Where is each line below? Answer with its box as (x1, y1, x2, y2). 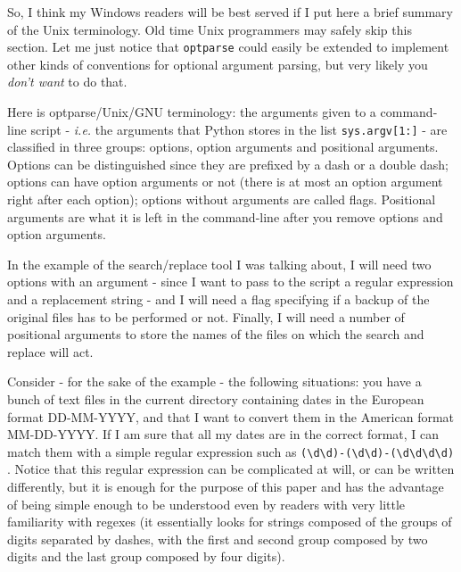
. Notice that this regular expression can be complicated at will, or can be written (7, 460, 455, 478)
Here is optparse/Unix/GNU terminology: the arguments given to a (7, 103, 376, 121)
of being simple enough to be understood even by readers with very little (7, 494, 406, 513)
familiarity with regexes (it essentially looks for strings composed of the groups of (7, 512, 452, 531)
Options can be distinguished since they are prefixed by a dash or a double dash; (7, 154, 449, 173)
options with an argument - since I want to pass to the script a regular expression (7, 272, 454, 291)
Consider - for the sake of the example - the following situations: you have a (7, 372, 422, 391)
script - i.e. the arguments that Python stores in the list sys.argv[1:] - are (30, 120, 448, 138)
